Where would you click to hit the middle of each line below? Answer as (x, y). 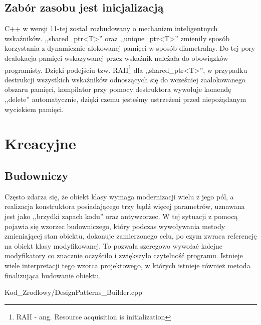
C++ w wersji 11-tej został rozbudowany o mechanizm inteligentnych (111, 28)
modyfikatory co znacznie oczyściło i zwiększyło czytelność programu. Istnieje (124, 255)
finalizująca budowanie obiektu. (53, 275)
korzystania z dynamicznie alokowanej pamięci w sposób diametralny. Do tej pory (130, 48)
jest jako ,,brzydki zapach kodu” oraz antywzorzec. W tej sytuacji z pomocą (121, 216)
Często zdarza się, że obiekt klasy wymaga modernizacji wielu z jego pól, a (119, 196)
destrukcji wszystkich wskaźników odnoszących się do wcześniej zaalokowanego (125, 79)
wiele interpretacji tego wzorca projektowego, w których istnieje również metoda (127, 265)
